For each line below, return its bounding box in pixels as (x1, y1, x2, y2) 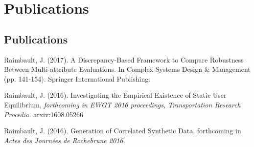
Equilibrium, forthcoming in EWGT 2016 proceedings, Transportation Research (4, 99, 241, 109)
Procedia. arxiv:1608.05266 (4, 109, 84, 119)
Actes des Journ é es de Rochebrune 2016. (4, 135, 125, 145)
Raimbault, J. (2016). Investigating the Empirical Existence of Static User (4, 90, 227, 100)
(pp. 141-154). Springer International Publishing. (4, 73, 151, 84)
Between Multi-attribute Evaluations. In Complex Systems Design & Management (4, 64, 251, 74)
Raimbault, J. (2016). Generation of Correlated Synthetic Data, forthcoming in (4, 126, 241, 136)
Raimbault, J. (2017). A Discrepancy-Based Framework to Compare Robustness (4, 54, 244, 64)
